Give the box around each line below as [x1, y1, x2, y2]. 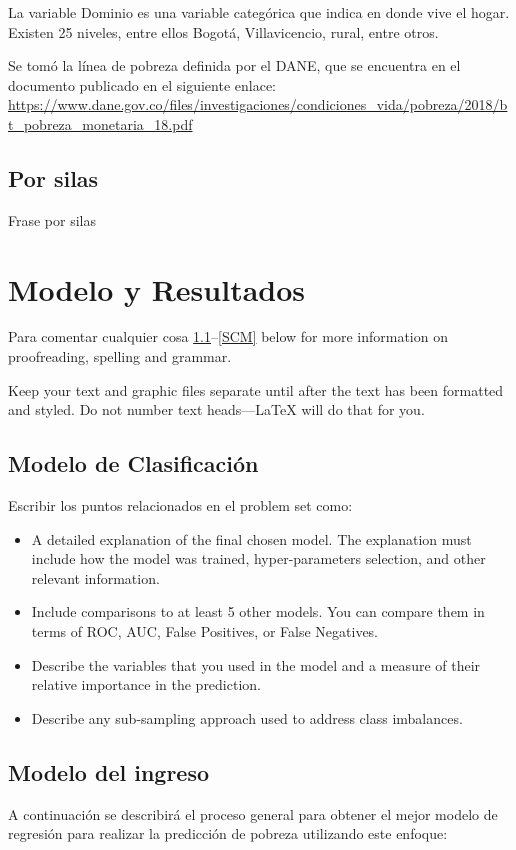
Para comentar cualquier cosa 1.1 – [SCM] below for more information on [8, 326, 448, 347]
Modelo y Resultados [8, 268, 306, 309]
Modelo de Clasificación [8, 448, 259, 479]
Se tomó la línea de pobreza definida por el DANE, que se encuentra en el [8, 55, 461, 76]
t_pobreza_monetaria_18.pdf [8, 113, 193, 134]
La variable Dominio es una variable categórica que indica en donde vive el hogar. [8, 2, 510, 22]
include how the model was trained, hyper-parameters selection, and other [31, 548, 486, 569]
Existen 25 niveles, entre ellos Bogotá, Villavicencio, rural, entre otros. [8, 21, 439, 42]
